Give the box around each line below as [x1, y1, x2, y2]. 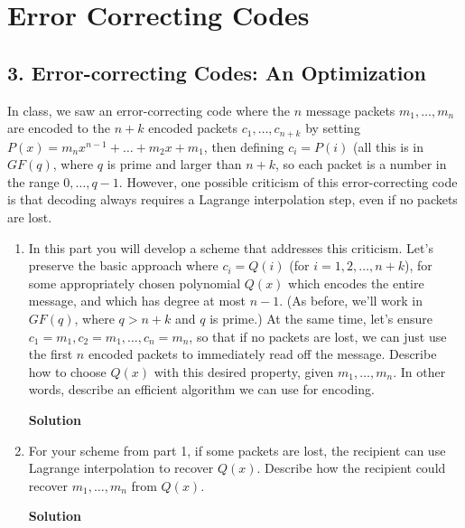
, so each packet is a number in [274, 155, 447, 174]
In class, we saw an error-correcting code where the [7, 100, 291, 119]
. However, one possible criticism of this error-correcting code [118, 172, 458, 191]
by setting [305, 118, 360, 137]
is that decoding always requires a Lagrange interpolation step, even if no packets [7, 190, 458, 209]
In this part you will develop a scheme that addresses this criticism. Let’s [28, 238, 433, 257]
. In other [393, 362, 446, 381]
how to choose [28, 362, 107, 381]
